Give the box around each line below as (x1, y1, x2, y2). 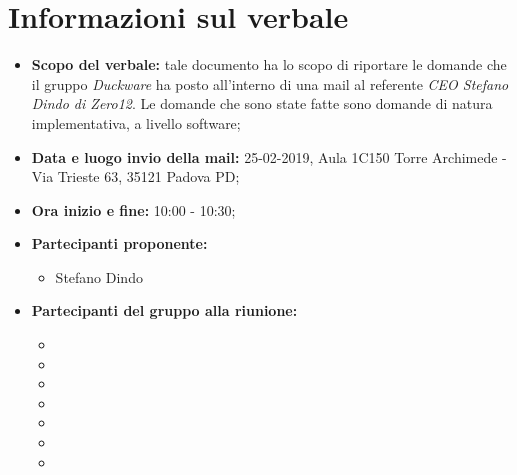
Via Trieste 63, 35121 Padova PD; (31, 166, 240, 187)
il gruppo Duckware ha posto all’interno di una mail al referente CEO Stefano (31, 73, 509, 94)
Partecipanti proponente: (31, 233, 208, 254)
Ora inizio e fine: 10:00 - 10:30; (31, 199, 236, 220)
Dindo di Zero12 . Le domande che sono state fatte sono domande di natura (31, 93, 493, 114)
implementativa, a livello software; (31, 112, 241, 133)
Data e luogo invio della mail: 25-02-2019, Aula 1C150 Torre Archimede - (31, 146, 507, 167)
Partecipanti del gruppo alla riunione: (31, 300, 298, 321)
